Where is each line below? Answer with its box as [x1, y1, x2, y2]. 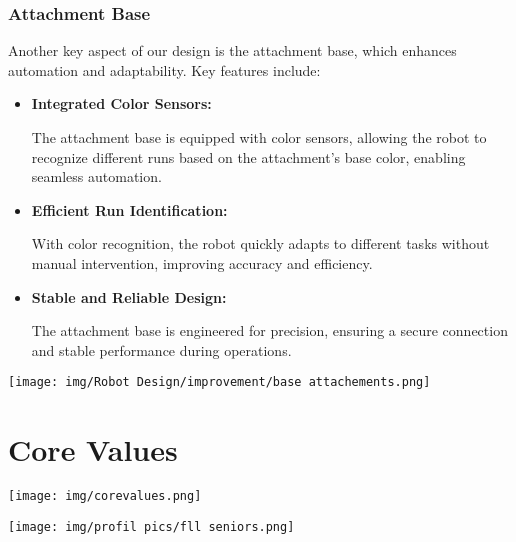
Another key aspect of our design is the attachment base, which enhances [8, 40, 457, 61]
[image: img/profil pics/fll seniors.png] [8, 519, 295, 534]
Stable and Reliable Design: [31, 286, 227, 307]
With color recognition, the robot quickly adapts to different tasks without [31, 233, 490, 254]
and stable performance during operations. [31, 339, 292, 360]
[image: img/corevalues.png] [8, 489, 202, 504]
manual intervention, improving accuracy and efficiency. [31, 252, 373, 273]
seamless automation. [31, 166, 162, 187]
